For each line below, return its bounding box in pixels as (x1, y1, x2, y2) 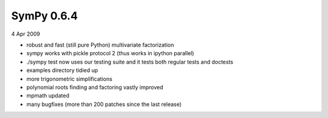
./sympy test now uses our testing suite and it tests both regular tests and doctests (26, 58, 234, 65)
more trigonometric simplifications (26, 75, 112, 82)
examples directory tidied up (26, 67, 98, 74)
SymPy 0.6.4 (11, 9, 78, 22)
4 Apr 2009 (11, 30, 41, 38)
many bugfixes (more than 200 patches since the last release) (26, 100, 182, 108)
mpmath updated (26, 92, 70, 99)
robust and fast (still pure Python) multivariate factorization (26, 41, 174, 48)
